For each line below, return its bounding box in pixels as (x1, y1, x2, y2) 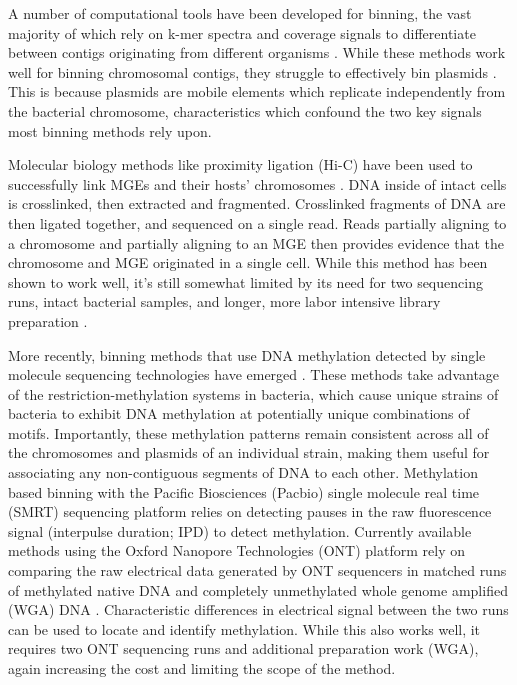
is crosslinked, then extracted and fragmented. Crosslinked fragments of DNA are (8, 193, 506, 214)
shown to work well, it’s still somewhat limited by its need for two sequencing (8, 271, 483, 292)
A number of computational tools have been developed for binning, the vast (8, 3, 472, 23)
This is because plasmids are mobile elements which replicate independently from (8, 81, 506, 102)
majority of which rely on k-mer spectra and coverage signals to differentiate (8, 22, 476, 43)
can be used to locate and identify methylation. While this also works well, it (8, 618, 481, 639)
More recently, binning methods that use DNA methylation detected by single (8, 344, 486, 365)
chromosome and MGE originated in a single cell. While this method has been (8, 252, 488, 273)
